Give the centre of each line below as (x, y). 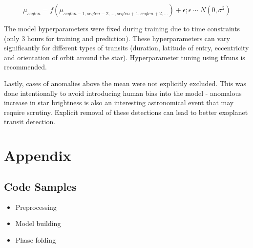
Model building (38, 223)
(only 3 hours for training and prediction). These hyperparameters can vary (117, 38)
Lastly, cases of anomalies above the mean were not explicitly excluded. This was (125, 83)
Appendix (38, 155)
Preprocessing (36, 207)
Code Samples (40, 186)
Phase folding (36, 239)
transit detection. (30, 122)
